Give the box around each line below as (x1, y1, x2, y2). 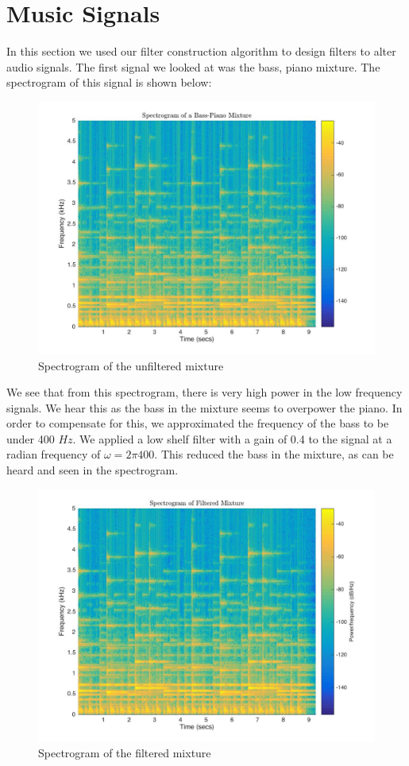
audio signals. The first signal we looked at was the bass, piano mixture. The (6, 58, 380, 75)
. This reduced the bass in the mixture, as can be (154, 446, 394, 462)
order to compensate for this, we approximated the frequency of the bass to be (6, 415, 389, 431)
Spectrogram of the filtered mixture (38, 745, 211, 761)
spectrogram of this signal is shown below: (6, 74, 212, 91)
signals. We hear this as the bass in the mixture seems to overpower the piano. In (6, 399, 403, 416)
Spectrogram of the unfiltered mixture (38, 357, 224, 373)
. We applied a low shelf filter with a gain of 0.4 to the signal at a (72, 430, 392, 447)
